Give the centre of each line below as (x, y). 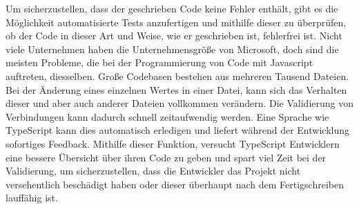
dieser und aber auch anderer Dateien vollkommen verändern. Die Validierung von (179, 103)
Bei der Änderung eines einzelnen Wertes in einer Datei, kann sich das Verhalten (176, 89)
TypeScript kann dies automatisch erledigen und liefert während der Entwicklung (177, 130)
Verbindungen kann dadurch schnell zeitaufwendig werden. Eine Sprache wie (167, 116)
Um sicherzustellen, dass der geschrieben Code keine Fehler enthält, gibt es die (172, 8)
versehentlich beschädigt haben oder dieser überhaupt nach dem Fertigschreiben (175, 184)
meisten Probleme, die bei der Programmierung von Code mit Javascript (159, 62)
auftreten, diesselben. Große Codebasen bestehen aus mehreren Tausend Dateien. (177, 76)
